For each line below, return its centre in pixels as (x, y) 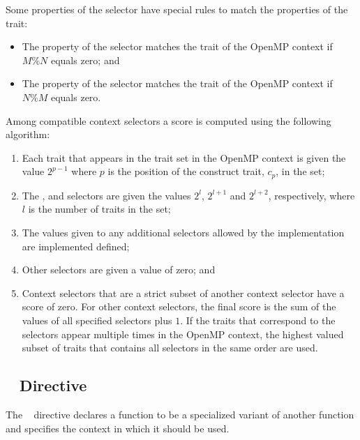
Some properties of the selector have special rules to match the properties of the (177, 9)
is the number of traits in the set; (99, 209)
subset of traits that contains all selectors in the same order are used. (170, 348)
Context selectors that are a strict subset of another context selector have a (183, 293)
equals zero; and (85, 60)
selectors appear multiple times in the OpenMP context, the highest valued (183, 334)
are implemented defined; (76, 246)
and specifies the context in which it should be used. (118, 428)
